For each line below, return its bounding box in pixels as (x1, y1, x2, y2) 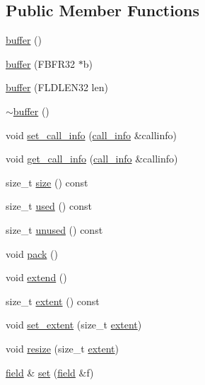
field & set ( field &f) (6, 365, 94, 379)
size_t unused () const (6, 222, 103, 237)
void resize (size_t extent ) (6, 340, 119, 355)
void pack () (6, 246, 58, 261)
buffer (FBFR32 (6, 56, 76, 71)
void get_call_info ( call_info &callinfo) (6, 151, 178, 166)
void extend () (6, 270, 67, 285)
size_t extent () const (6, 293, 100, 308)
